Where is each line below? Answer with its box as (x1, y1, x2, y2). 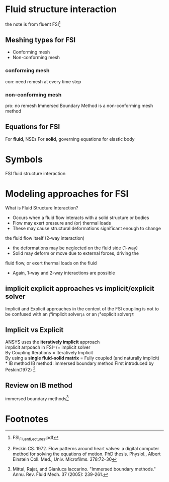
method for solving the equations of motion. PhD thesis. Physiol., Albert (12, 451, 161, 457)
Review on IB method (5, 381, 73, 390)
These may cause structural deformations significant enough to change (12, 225, 161, 231)
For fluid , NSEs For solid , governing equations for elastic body (5, 136, 135, 142)
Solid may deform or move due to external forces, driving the (12, 250, 139, 256)
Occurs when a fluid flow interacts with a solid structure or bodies (12, 215, 149, 221)
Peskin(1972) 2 (5, 366, 36, 372)
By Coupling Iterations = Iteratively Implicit (5, 350, 93, 356)
